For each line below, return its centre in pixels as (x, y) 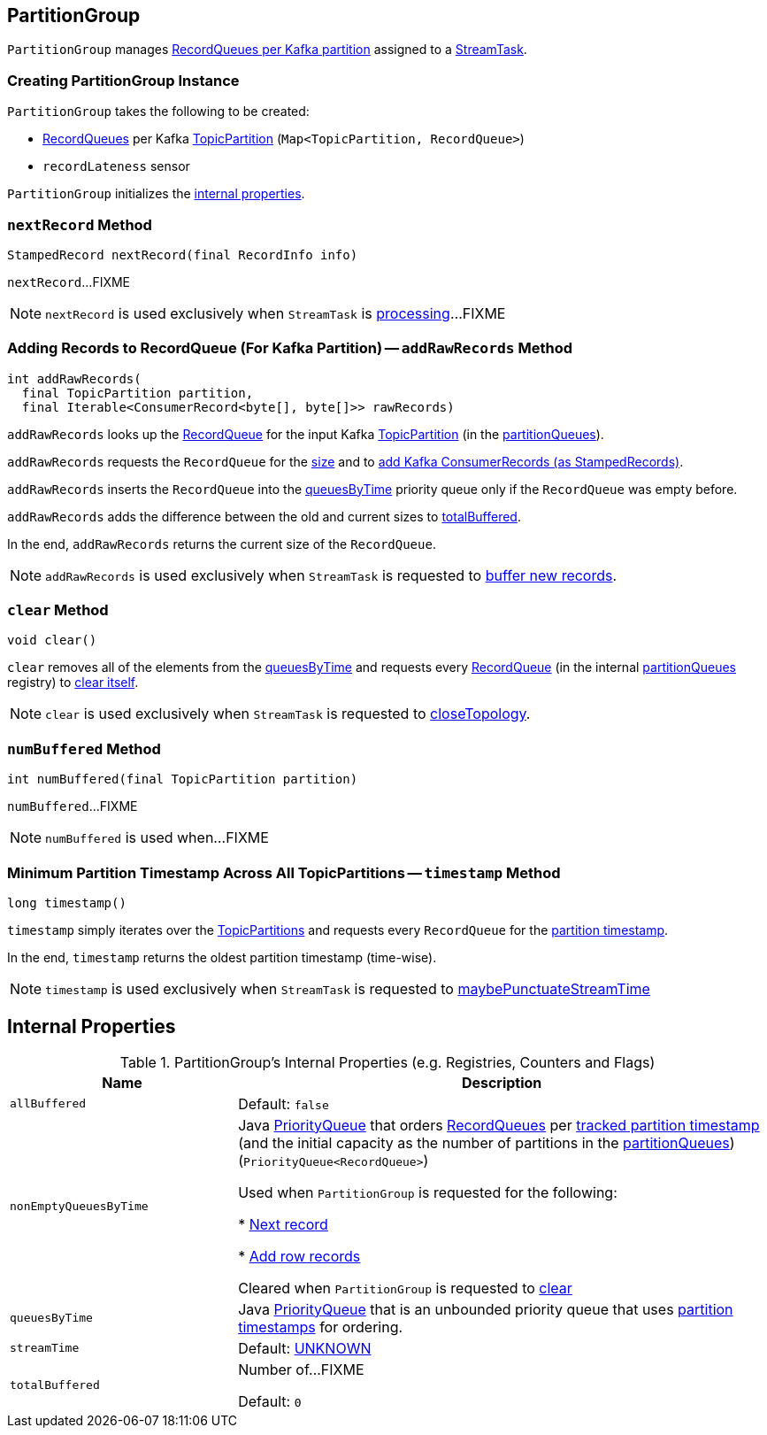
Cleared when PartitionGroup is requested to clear (405, 1288)
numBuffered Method (84, 748)
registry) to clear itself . (73, 683)
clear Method (58, 610)
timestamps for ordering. (321, 1327)
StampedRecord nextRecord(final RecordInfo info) (183, 255)
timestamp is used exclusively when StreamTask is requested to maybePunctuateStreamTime (348, 988)
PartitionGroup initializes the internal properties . (156, 194)
